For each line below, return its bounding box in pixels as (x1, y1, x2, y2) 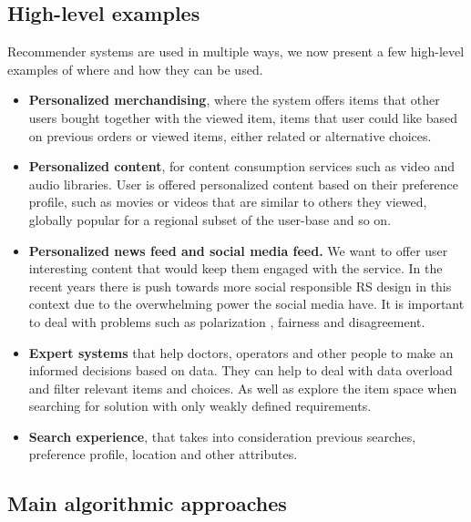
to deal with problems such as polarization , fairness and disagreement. (28, 312, 425, 331)
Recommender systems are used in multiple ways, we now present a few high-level (7, 42, 465, 61)
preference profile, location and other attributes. (28, 445, 298, 464)
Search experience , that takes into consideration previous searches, (28, 426, 416, 445)
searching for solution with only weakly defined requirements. (28, 396, 372, 415)
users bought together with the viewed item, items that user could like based (28, 107, 458, 127)
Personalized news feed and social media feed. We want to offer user (28, 241, 448, 260)
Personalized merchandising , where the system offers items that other (28, 90, 440, 109)
